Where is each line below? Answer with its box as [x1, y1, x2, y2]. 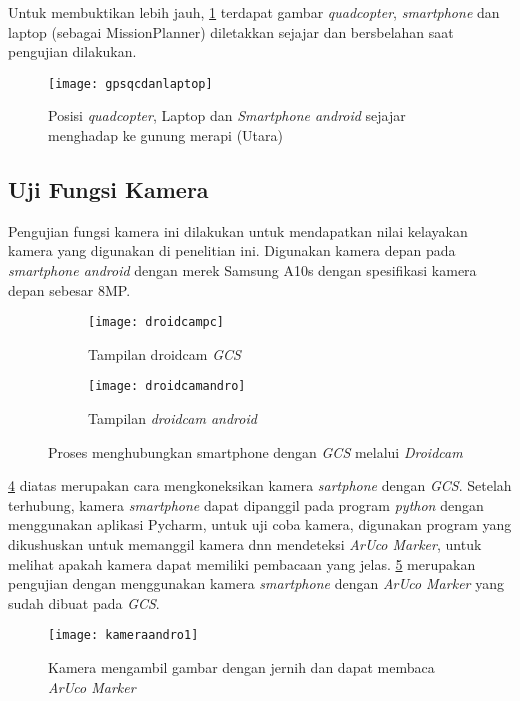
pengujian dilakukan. [8, 41, 137, 62]
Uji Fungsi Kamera [8, 174, 209, 205]
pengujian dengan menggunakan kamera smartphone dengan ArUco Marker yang [8, 573, 504, 594]
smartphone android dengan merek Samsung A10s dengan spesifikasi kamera [8, 260, 477, 281]
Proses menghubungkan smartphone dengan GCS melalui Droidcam [48, 441, 463, 462]
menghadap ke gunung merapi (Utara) [48, 125, 283, 146]
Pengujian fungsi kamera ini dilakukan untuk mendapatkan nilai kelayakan [8, 220, 468, 241]
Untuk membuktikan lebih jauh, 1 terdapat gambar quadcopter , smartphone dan [8, 2, 500, 22]
